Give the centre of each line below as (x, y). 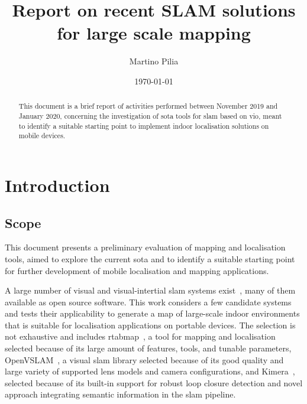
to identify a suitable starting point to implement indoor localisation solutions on (144, 126)
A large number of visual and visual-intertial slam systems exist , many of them (150, 290)
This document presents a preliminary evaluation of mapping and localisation (145, 247)
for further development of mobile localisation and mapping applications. (137, 270)
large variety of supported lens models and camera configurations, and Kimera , (150, 371)
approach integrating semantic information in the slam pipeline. (120, 394)
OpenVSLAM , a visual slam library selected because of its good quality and (144, 359)
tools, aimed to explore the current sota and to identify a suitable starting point (150, 258)
